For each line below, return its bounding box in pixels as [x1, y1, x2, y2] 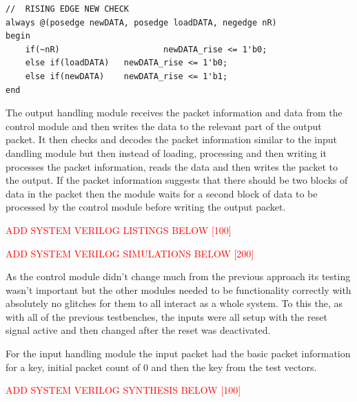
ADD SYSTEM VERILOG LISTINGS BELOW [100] [6, 222, 232, 237]
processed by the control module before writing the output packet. [6, 200, 286, 214]
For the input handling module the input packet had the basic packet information [6, 346, 351, 361]
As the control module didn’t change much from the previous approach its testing [6, 269, 351, 284]
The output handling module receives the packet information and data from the [6, 105, 343, 120]
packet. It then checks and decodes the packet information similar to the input [6, 132, 337, 147]
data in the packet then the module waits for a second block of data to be [6, 186, 318, 200]
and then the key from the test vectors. [151, 359, 317, 374]
